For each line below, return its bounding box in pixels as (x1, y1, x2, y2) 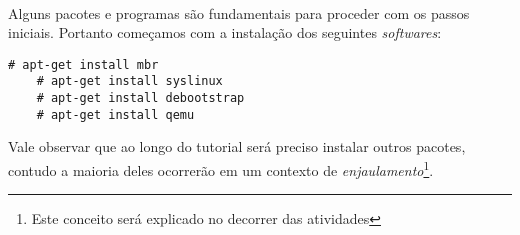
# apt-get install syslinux (36, 74, 223, 89)
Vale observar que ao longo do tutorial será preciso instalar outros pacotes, (8, 136, 466, 157)
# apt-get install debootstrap (36, 91, 245, 106)
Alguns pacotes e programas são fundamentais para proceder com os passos (8, 2, 470, 23)
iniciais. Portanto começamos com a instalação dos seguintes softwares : (8, 22, 442, 43)
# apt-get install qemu (36, 107, 195, 122)
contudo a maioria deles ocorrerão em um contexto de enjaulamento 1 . (8, 157, 434, 180)
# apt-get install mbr (8, 57, 159, 72)
